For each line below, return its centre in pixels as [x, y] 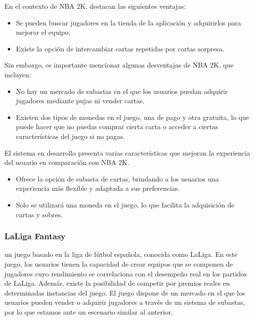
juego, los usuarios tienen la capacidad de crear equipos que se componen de [119, 263]
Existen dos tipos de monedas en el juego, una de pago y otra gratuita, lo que [132, 117]
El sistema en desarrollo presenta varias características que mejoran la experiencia [127, 152]
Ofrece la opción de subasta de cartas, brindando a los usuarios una [117, 178]
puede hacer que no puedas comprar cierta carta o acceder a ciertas [117, 126]
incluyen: [18, 74]
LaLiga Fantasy [35, 236]
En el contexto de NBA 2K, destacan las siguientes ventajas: [95, 6]
